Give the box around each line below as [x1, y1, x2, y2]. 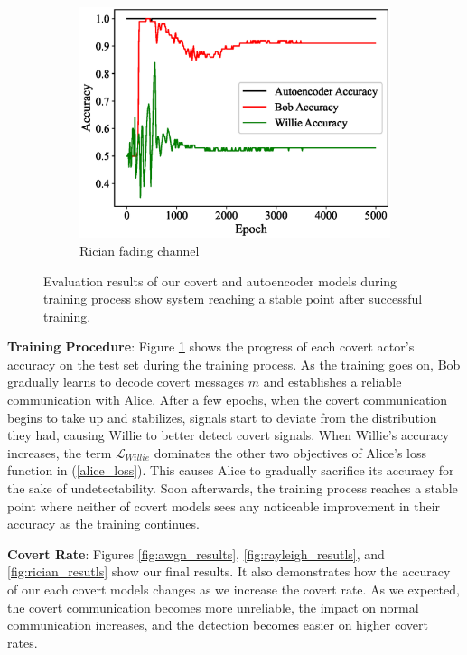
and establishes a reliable [263, 372, 402, 391]
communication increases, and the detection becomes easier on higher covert [7, 615, 428, 634]
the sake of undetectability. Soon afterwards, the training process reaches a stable [7, 479, 458, 498]
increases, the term [7, 443, 112, 462]
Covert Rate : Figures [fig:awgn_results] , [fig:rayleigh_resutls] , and [7, 544, 385, 563]
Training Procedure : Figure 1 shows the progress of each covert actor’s [7, 337, 415, 356]
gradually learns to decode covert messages [7, 372, 245, 391]
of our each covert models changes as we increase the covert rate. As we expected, [7, 580, 460, 598]
